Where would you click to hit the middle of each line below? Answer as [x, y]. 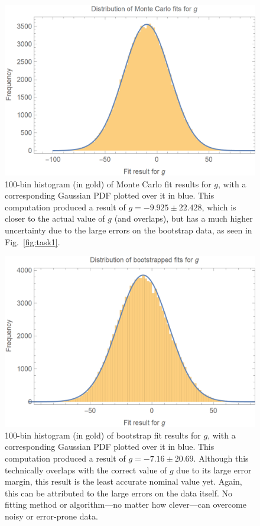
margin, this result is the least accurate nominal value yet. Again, [123, 481]
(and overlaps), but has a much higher [183, 218]
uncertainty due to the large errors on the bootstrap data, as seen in [129, 230]
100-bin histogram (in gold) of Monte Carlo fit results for [108, 184]
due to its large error [214, 470]
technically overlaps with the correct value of [86, 470]
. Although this [221, 458]
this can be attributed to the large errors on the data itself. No [119, 493]
